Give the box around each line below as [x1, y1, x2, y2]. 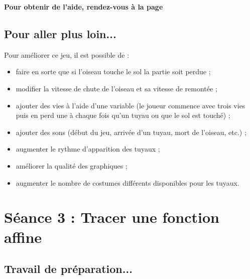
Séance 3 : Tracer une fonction [4, 207, 219, 227]
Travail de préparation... [4, 261, 133, 276]
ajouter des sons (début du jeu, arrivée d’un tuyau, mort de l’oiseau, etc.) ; [16, 126, 246, 137]
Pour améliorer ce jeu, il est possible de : [4, 49, 130, 60]
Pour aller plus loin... [4, 26, 116, 41]
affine [4, 226, 42, 247]
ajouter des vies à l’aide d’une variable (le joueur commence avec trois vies [16, 100, 245, 110]
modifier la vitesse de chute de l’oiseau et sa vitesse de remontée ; [16, 83, 217, 93]
